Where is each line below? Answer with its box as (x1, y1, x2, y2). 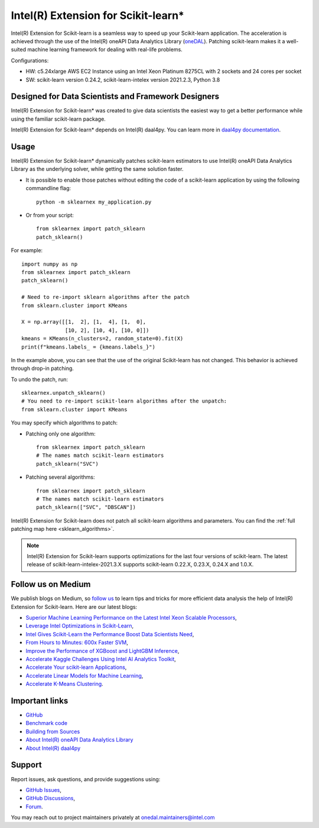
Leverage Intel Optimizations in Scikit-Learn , (25, 622, 134, 630)
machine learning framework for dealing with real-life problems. (27, 46, 183, 53)
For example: (11, 247, 43, 254)
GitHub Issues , (25, 786, 62, 793)
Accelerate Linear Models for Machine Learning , (25, 672, 144, 679)
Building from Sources (25, 728, 80, 735)
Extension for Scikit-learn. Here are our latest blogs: (11, 603, 138, 610)
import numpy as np (21, 260, 78, 268)
